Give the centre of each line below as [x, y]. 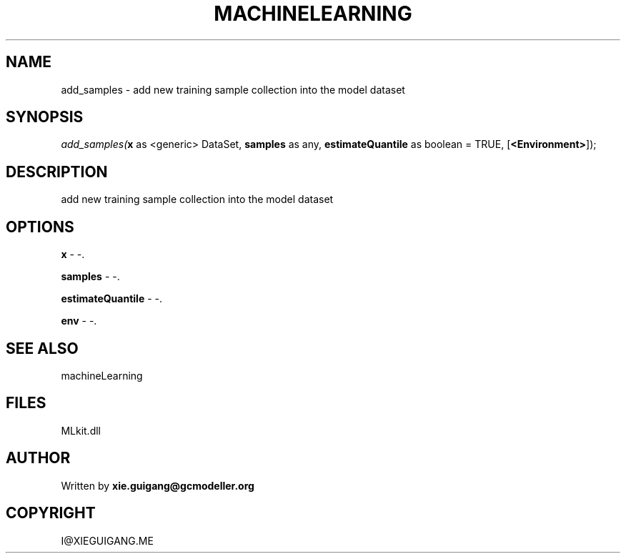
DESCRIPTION [57, 172]
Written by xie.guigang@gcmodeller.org [158, 485]
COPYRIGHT [51, 513]
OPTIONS [40, 227]
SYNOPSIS [45, 117]
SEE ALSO [42, 348]
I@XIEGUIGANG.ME [107, 540]
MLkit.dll [81, 430]
